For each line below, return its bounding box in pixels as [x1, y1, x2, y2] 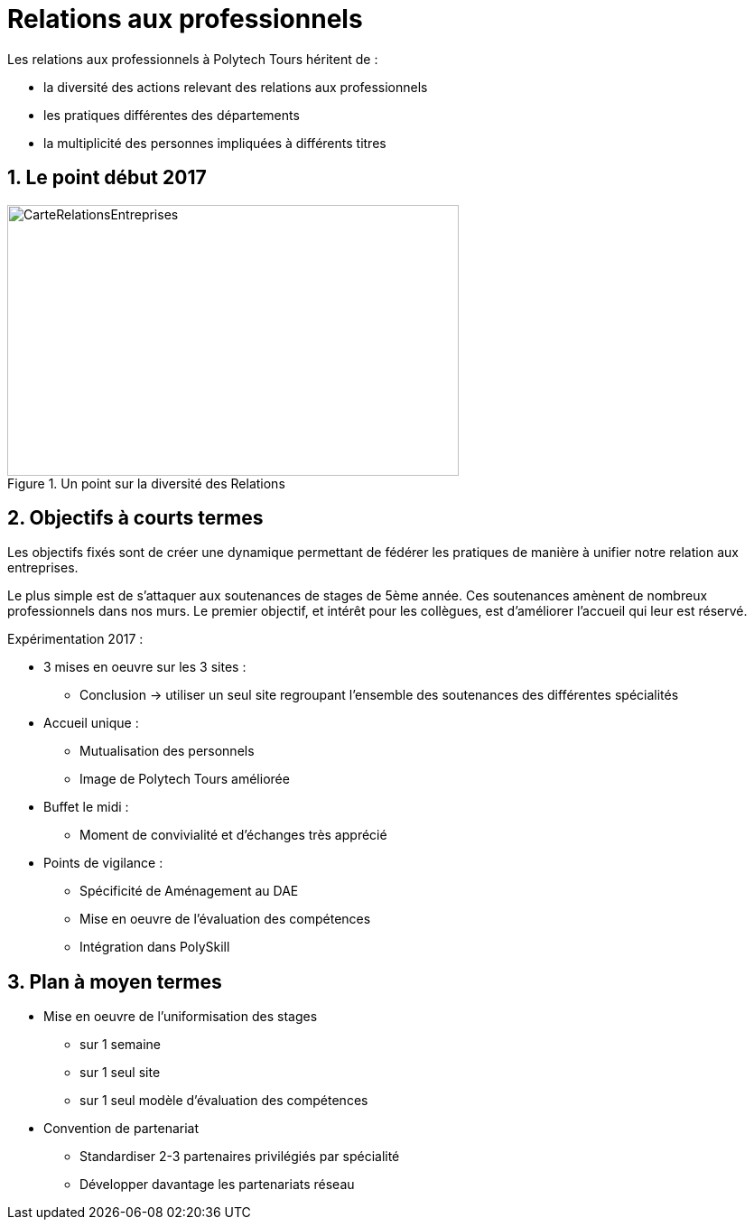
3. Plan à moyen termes [7, 970, 222, 993]
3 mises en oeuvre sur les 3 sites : [43, 659, 247, 675]
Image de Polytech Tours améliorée [79, 771, 290, 787]
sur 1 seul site [79, 1064, 161, 1081]
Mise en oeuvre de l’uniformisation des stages [43, 1009, 318, 1025]
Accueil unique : [43, 715, 139, 731]
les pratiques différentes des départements [43, 107, 300, 123]
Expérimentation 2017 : [7, 631, 144, 647]
